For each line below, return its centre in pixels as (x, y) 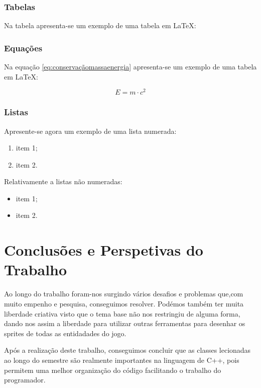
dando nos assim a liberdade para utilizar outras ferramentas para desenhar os (125, 323)
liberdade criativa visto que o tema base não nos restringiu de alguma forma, (122, 313)
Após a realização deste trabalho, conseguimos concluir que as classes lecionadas (127, 350)
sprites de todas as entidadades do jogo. (65, 333)
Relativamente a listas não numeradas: (63, 181)
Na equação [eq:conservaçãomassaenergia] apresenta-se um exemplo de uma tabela (130, 67)
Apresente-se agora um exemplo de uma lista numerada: (90, 131)
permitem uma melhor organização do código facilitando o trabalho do (113, 370)
